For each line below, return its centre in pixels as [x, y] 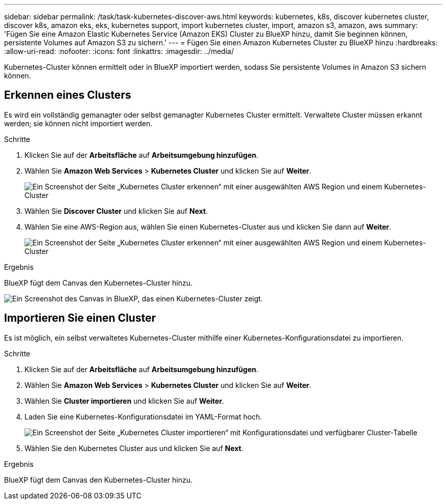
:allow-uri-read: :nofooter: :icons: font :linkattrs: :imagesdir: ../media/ [119, 51]
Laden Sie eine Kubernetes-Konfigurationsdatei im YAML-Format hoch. [143, 416]
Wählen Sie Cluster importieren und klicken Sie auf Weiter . [124, 401]
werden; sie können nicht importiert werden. [78, 123]
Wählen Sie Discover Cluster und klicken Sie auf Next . [116, 211]
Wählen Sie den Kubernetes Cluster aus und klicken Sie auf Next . [134, 448]
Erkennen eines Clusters [68, 95]
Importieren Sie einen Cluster [80, 318]
